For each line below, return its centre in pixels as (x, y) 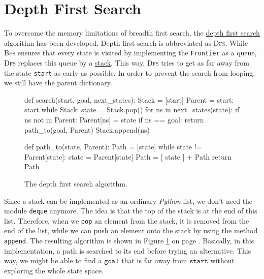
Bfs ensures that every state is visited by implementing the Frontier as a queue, (130, 53)
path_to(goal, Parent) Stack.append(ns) (87, 129)
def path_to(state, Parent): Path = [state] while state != (113, 147)
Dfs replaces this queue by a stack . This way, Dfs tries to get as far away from (127, 62)
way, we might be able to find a (53, 260)
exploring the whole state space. (54, 270)
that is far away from (154, 260)
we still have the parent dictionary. (58, 83)
